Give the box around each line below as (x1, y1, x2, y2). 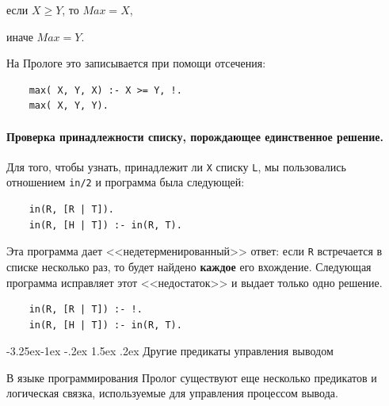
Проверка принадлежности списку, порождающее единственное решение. (6, 128, 383, 144)
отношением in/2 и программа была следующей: (6, 174, 245, 190)
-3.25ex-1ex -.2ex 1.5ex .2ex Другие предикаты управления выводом (6, 343, 334, 359)
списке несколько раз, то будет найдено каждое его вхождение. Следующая (6, 258, 372, 274)
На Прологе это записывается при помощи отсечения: (6, 55, 266, 71)
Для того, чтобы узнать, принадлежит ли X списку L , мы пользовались (6, 158, 346, 174)
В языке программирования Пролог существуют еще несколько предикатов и (6, 369, 377, 385)
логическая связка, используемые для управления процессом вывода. (6, 385, 338, 401)
